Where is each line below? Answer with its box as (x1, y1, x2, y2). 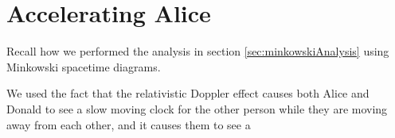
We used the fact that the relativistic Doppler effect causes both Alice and (6, 85, 370, 102)
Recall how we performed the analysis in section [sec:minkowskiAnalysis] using (6, 43, 389, 59)
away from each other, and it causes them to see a (6, 116, 251, 132)
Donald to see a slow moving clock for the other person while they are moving (6, 100, 388, 117)
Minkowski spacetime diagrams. (6, 58, 161, 75)
